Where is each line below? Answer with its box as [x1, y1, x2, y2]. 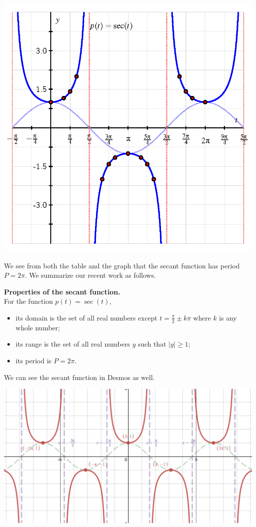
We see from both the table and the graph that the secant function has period [4, 260, 240, 270]
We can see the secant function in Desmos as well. [4, 372, 155, 382]
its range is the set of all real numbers [15, 339, 130, 349]
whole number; [15, 322, 60, 332]
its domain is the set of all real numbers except [15, 312, 158, 322]
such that [138, 339, 166, 349]
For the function [4, 296, 53, 306]
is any [219, 312, 237, 322]
